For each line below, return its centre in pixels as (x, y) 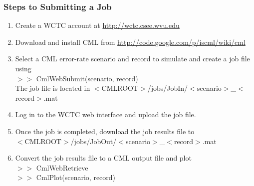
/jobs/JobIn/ (168, 88)
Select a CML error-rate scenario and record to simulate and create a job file (132, 59)
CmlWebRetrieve (62, 167)
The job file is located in (53, 88)
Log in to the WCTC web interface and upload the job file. (106, 114)
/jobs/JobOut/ (94, 141)
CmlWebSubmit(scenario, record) (87, 78)
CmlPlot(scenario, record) (76, 177)
